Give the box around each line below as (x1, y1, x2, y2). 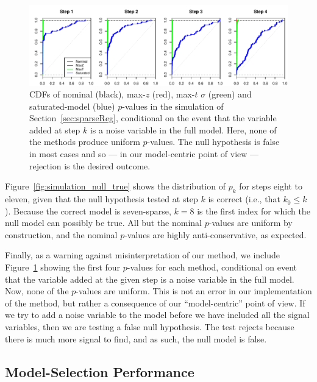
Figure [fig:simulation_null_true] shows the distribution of (5, 180, 226, 193)
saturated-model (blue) (29, 99, 115, 112)
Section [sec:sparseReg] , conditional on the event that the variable (29, 111, 277, 124)
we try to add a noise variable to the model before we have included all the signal (5, 308, 310, 321)
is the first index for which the (197, 204, 310, 217)
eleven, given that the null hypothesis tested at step (5, 193, 198, 205)
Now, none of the (5, 285, 69, 297)
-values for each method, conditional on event (127, 261, 297, 274)
